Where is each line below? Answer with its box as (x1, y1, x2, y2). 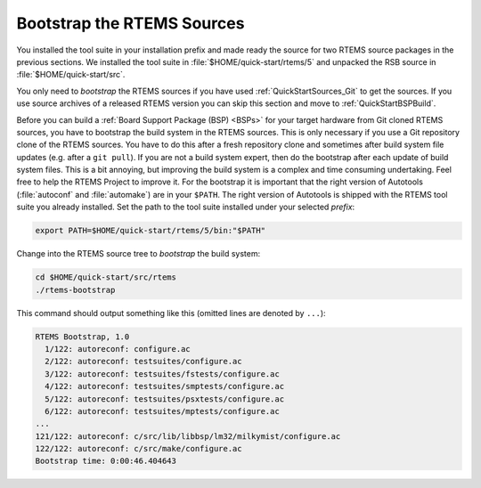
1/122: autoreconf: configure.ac (45, 344, 191, 354)
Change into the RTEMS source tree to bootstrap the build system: (16, 248, 261, 259)
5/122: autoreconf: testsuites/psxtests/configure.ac (45, 394, 285, 404)
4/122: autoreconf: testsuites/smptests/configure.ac (45, 381, 285, 392)
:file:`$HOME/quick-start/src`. (16, 69, 126, 80)
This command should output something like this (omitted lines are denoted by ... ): (16, 307, 326, 318)
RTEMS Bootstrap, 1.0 (35, 331, 130, 342)
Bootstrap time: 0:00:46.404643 (35, 456, 177, 467)
